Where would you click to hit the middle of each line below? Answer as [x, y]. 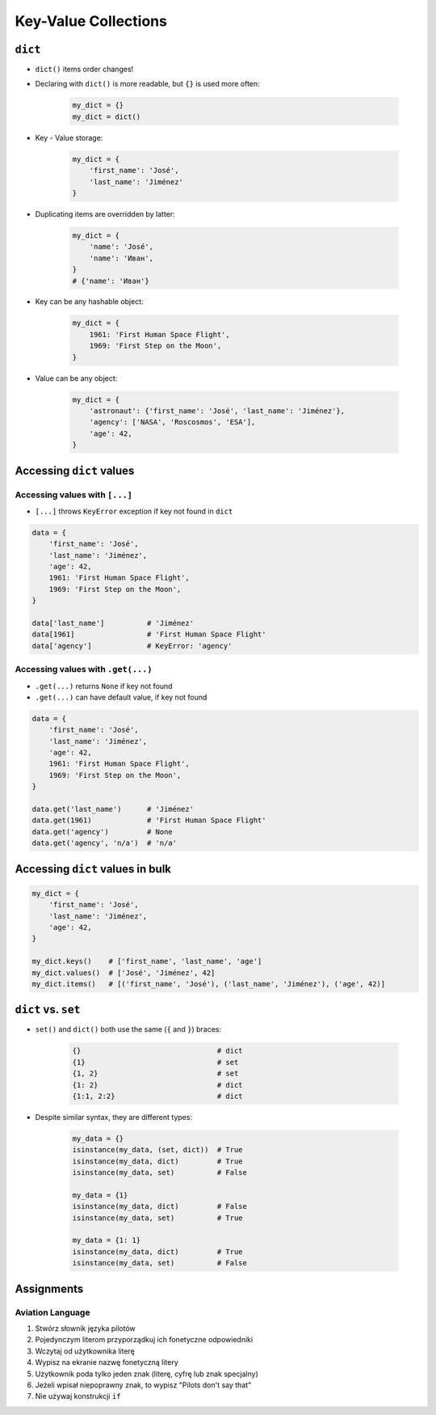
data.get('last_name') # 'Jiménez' [113, 809]
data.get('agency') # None [102, 832]
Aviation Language [52, 1312]
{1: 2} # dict [157, 1085]
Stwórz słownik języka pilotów [86, 1328]
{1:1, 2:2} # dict [157, 1096]
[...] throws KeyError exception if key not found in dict [134, 511]
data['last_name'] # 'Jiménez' [113, 623]
